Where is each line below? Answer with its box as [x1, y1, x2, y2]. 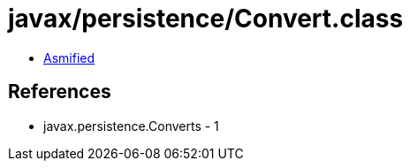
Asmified [43, 50, 95, 65]
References [8, 80, 111, 103]
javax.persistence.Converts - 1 [43, 118, 219, 134]
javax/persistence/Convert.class [8, 4, 404, 34]
